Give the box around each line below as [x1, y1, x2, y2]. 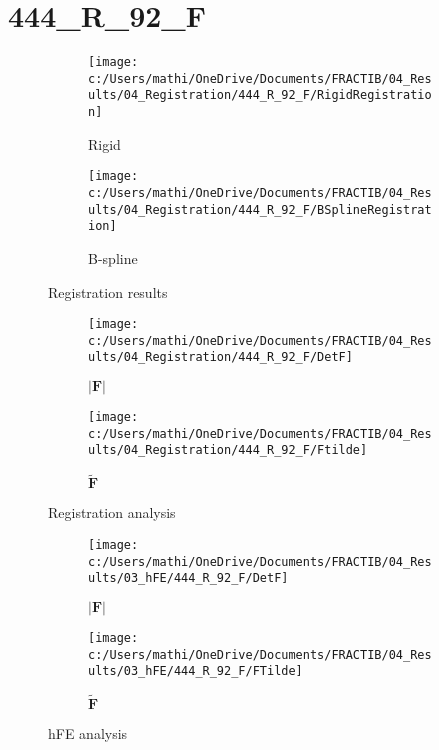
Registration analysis [48, 502, 176, 523]
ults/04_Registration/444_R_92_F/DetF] [88, 350, 353, 365]
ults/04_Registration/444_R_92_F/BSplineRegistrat [88, 202, 432, 217]
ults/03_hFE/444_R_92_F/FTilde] [88, 664, 303, 679]
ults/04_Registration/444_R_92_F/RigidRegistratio [88, 88, 432, 103]
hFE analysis [48, 723, 128, 744]
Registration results [48, 281, 168, 302]
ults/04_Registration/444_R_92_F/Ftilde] [88, 443, 368, 458]
